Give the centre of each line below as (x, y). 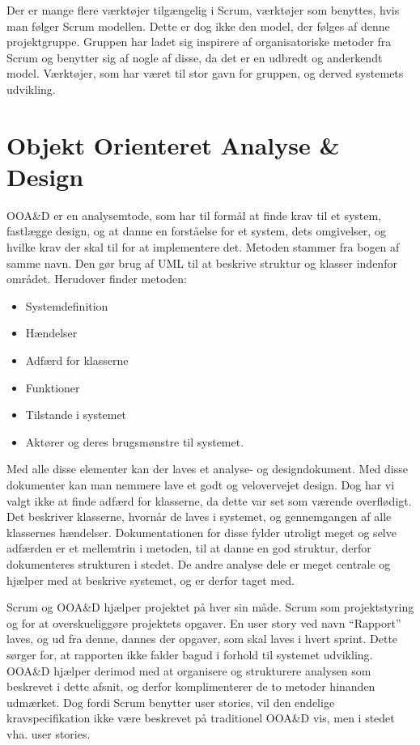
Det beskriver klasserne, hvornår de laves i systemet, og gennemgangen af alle (199, 516)
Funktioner (53, 387)
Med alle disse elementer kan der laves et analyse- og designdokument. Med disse (207, 469)
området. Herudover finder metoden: (97, 279)
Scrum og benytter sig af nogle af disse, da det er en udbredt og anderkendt (195, 57)
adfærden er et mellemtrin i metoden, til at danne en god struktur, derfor (189, 548)
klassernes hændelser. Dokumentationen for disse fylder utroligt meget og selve (202, 532)
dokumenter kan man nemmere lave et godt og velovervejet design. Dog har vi (201, 485)
